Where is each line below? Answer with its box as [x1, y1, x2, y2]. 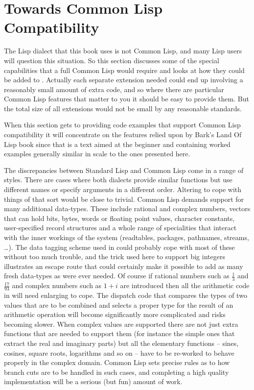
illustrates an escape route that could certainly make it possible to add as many [4, 261, 243, 271]
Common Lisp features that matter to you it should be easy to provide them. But [4, 94, 249, 104]
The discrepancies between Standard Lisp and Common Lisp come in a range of [4, 165, 244, 175]
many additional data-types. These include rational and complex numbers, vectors [4, 203, 251, 214]
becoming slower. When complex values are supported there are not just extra [4, 318, 238, 329]
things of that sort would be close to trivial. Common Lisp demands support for [4, 194, 244, 204]
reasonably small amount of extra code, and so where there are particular [4, 84, 224, 94]
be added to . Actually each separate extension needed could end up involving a [4, 74, 243, 85]
